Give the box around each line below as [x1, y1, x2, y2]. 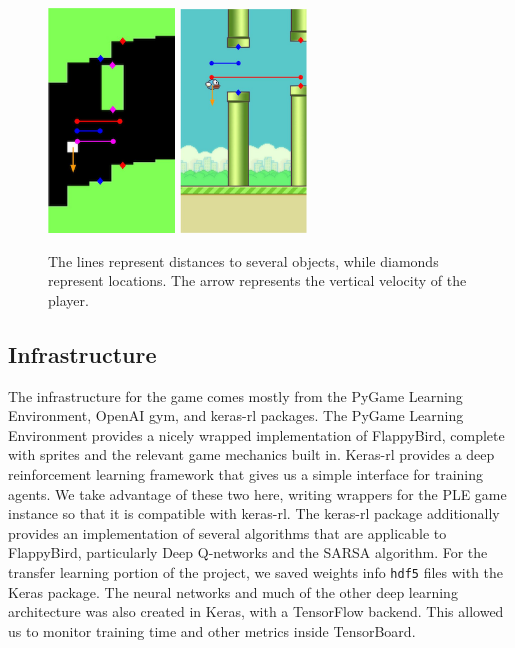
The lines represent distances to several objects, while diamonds [48, 250, 439, 271]
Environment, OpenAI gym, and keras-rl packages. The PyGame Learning [8, 405, 464, 426]
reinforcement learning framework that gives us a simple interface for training [8, 464, 483, 485]
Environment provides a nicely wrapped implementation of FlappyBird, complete [8, 424, 505, 445]
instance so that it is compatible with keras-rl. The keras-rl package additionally [8, 503, 500, 524]
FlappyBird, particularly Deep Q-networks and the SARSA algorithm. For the [8, 542, 488, 563]
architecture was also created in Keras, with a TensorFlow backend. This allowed [8, 601, 504, 622]
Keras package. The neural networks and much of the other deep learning [8, 581, 458, 602]
